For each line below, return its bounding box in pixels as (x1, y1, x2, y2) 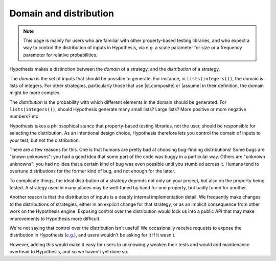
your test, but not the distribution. (9, 137, 80, 143)
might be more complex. (9, 90, 61, 96)
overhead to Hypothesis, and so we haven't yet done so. (9, 249, 129, 255)
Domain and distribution (9, 8, 114, 19)
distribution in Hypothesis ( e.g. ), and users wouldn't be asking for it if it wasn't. (9, 232, 176, 238)
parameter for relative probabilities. (23, 52, 98, 58)
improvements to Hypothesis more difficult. (9, 215, 101, 222)
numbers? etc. (9, 113, 40, 120)
